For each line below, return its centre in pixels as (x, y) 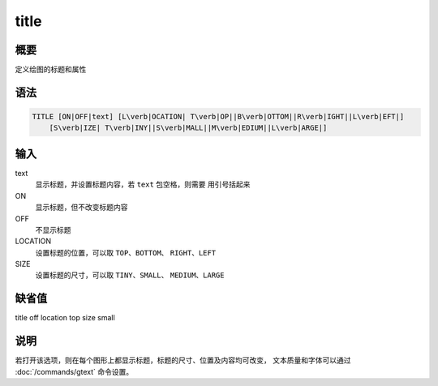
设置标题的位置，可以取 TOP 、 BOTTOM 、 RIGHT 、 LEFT (126, 252)
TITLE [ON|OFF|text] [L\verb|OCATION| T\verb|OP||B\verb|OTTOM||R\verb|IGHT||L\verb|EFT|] (218, 117)
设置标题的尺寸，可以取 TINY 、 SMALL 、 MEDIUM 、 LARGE (130, 275)
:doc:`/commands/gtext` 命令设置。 (74, 371)
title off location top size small (65, 318)
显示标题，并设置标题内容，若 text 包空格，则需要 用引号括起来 (143, 184)
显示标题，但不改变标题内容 (82, 208)
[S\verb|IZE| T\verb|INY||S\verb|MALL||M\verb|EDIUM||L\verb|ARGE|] (188, 128)
